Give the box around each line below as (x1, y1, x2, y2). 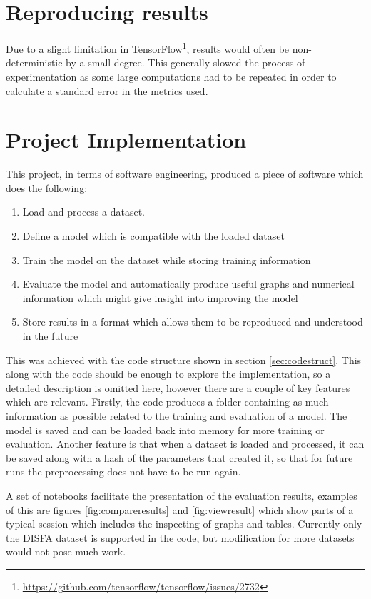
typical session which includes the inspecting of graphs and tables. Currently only (6, 516, 362, 531)
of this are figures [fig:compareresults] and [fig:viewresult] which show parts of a (6, 502, 354, 517)
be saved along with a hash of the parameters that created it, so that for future (6, 450, 353, 465)
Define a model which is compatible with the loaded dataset (22, 228, 285, 243)
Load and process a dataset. (22, 204, 145, 219)
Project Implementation (6, 125, 247, 154)
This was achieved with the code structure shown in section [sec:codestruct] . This (6, 352, 362, 367)
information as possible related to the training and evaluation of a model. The (6, 408, 347, 423)
